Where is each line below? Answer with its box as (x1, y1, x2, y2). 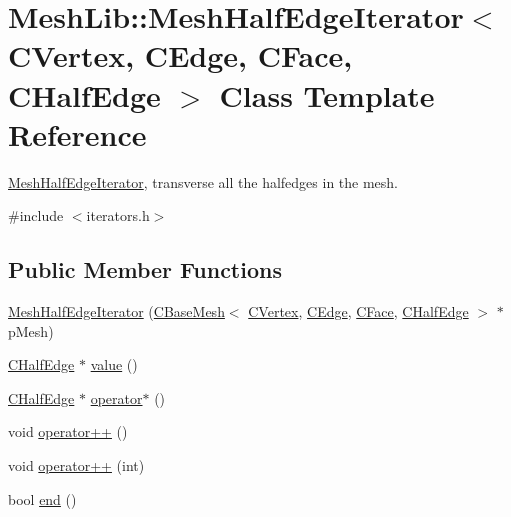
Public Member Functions (8, 254, 282, 285)
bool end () (8, 488, 77, 509)
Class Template (219, 74, 435, 115)
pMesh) (8, 320, 54, 341)
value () (90, 354, 138, 375)
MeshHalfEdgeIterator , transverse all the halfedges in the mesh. (8, 171, 399, 192)
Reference (8, 113, 147, 154)
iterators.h (86, 205, 150, 226)
